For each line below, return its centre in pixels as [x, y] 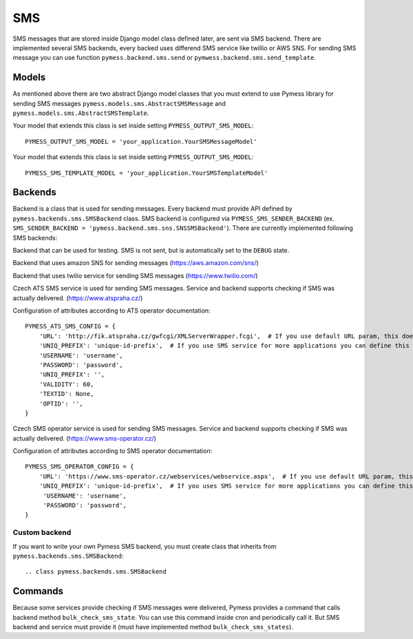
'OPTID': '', [61, 404]
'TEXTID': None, [66, 394]
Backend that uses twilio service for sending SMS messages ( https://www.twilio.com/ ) [135, 275]
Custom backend [42, 532]
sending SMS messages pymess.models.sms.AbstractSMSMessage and [119, 103]
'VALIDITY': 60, [66, 384]
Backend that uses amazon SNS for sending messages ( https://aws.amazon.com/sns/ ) [136, 263]
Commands [38, 591]
